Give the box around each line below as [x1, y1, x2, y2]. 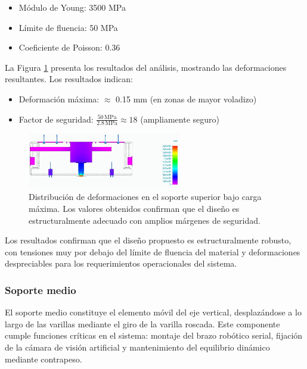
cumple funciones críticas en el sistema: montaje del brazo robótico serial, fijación [5, 329, 303, 342]
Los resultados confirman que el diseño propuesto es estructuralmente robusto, [5, 234, 292, 246]
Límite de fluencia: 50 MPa [18, 21, 118, 33]
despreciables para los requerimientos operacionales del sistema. [5, 257, 237, 270]
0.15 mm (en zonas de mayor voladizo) [116, 92, 257, 105]
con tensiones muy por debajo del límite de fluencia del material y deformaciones [5, 245, 300, 258]
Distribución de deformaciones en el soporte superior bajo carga [29, 190, 262, 203]
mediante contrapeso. [5, 352, 82, 365]
